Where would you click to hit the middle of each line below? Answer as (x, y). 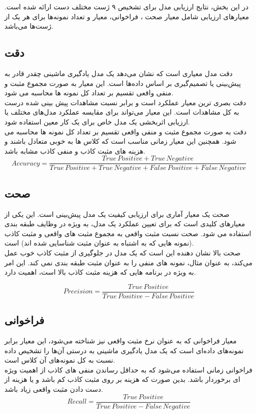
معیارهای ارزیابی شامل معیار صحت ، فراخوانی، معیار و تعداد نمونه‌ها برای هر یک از (127, 16)
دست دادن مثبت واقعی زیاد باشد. (54, 389)
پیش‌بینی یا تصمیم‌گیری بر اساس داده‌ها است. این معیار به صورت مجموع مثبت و (123, 83)
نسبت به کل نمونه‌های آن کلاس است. (60, 360)
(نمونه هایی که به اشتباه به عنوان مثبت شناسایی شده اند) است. (99, 243)
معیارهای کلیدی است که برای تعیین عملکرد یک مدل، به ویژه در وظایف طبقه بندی (125, 224)
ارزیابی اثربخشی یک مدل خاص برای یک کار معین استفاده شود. (97, 121)
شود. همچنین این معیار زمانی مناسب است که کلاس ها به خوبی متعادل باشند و (121, 141)
